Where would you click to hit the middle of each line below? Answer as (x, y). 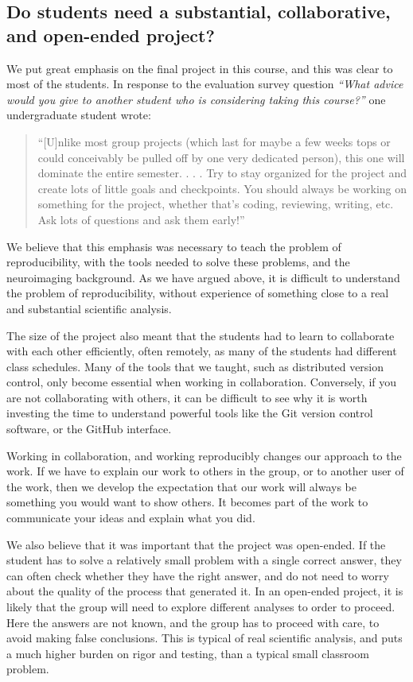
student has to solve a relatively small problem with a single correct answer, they (204, 560)
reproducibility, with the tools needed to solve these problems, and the (178, 262)
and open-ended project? (111, 35)
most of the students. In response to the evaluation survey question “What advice (205, 84)
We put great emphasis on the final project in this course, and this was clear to (200, 68)
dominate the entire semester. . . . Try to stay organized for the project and (222, 173)
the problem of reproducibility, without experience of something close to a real (198, 293)
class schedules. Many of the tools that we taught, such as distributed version (195, 366)
